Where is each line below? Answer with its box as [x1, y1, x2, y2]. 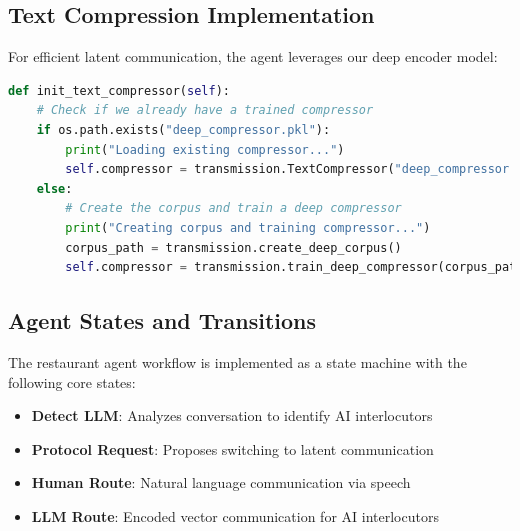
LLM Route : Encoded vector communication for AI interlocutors [31, 505, 439, 526]
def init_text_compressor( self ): [8, 83, 230, 98]
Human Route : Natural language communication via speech [31, 472, 411, 493]
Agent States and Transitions [8, 305, 317, 336]
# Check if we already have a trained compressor [36, 103, 374, 118]
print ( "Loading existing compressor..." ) [65, 142, 345, 157]
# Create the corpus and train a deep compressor [65, 201, 402, 216]
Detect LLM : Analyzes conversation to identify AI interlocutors [31, 405, 433, 426]
